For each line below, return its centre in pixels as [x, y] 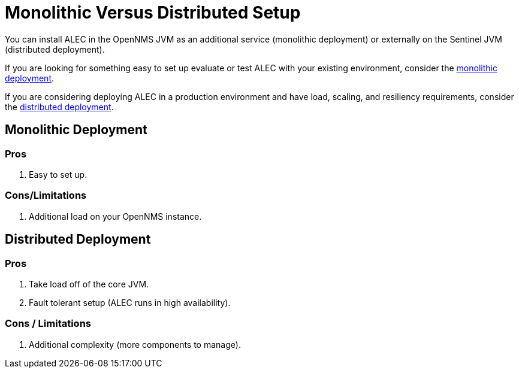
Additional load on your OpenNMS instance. [115, 216]
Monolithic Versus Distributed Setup [153, 13]
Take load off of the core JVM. [89, 284]
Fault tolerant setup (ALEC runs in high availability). [130, 302]
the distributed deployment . [59, 107]
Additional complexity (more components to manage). [135, 344]
